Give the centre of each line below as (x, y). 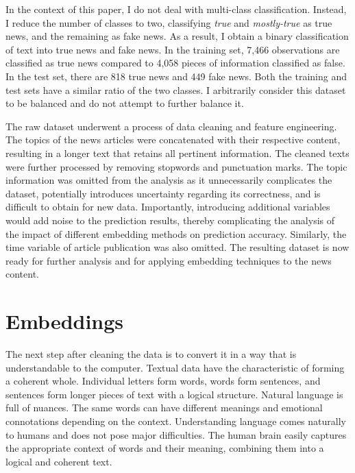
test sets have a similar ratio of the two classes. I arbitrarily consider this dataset (176, 89)
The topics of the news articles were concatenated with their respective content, (173, 140)
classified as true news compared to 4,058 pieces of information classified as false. (175, 63)
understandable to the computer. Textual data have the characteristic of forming (175, 367)
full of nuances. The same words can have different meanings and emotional (164, 408)
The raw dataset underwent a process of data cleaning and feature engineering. (171, 126)
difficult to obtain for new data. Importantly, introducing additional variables (168, 207)
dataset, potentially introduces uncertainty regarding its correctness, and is (163, 193)
